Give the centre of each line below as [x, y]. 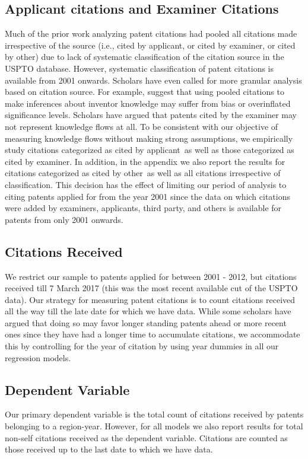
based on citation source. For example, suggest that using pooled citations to [145, 92]
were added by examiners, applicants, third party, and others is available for [143, 208]
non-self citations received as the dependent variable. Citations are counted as [146, 437]
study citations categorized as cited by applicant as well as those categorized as [150, 150]
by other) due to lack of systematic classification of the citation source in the [145, 57]
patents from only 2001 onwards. [64, 219]
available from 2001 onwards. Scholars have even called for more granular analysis [153, 80]
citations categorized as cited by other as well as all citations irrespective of [143, 173]
